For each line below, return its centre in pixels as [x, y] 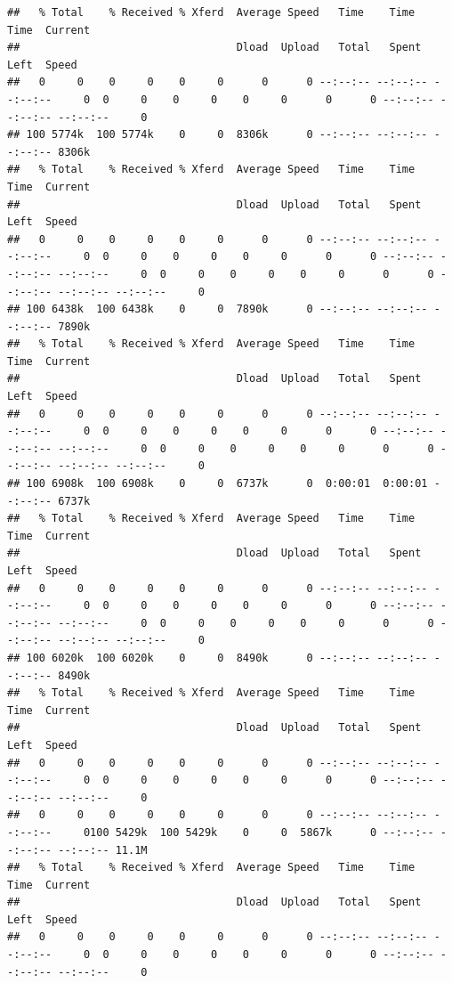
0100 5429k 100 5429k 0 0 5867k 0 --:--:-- [258, 832]
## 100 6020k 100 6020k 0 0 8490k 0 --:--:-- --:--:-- [218, 658]
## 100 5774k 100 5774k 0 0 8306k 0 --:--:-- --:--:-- [218, 135]
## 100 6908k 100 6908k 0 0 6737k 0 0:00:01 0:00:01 [218, 484]
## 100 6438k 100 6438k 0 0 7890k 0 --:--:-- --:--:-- [218, 309]
